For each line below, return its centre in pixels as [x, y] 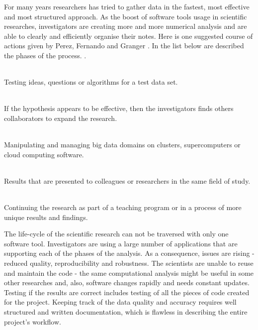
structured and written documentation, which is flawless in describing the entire [126, 312]
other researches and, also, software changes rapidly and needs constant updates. [127, 282]
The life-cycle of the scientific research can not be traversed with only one [116, 234]
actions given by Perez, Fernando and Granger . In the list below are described [124, 46]
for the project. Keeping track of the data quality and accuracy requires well [120, 302]
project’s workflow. [33, 321]
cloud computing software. [44, 154]
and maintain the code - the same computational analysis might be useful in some [129, 273]
